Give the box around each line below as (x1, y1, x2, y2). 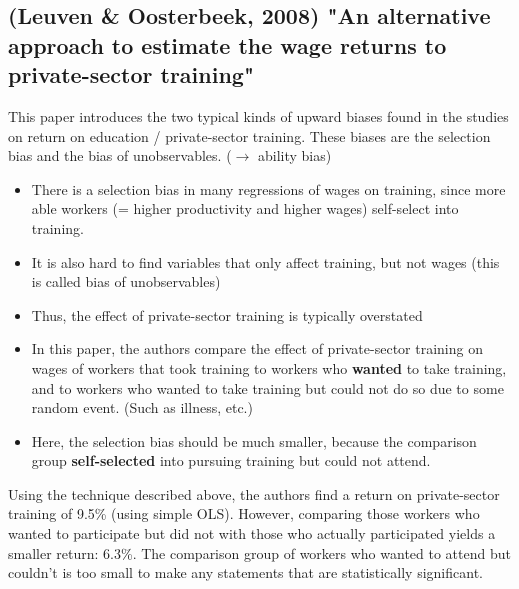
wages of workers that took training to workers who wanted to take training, (31, 357, 507, 378)
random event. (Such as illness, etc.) (31, 397, 253, 418)
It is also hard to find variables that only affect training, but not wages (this (31, 251, 500, 272)
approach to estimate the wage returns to (8, 29, 447, 60)
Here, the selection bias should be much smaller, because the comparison (31, 430, 477, 451)
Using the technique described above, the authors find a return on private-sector (8, 483, 500, 504)
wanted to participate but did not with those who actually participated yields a (8, 523, 496, 544)
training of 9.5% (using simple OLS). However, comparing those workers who (8, 503, 480, 524)
